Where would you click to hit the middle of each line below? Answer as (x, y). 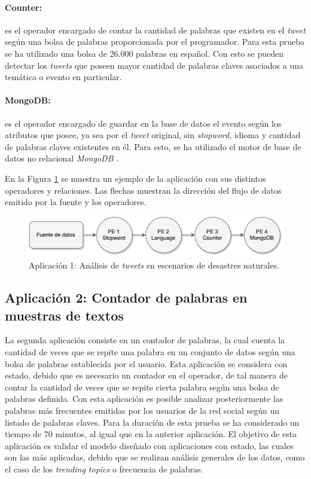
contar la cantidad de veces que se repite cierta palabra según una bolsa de (142, 387)
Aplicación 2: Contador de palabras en (126, 298)
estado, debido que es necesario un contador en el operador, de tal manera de (146, 375)
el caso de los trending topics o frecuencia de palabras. (104, 469)
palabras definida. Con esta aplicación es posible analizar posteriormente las (144, 399)
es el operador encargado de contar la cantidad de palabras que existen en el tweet (155, 30)
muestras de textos (64, 315)
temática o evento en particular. (63, 77)
